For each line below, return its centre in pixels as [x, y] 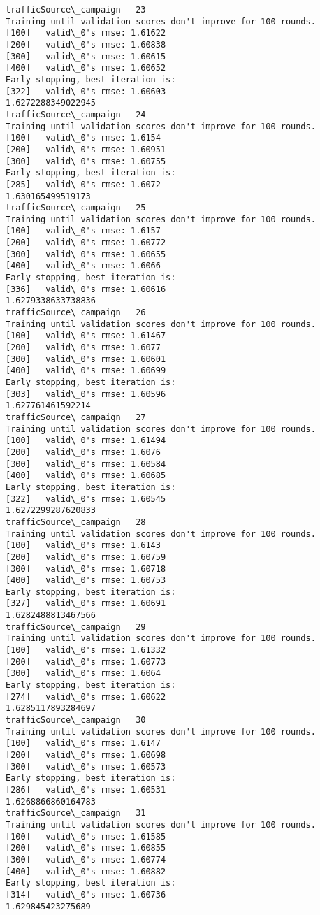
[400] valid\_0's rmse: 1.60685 [86, 476]
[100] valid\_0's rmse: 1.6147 [83, 743]
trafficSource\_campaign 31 [76, 813]
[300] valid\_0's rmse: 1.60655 [86, 254]
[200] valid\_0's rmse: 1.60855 [86, 848]
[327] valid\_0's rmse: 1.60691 [86, 604]
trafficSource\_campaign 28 [76, 522]
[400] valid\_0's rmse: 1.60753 [86, 581]
